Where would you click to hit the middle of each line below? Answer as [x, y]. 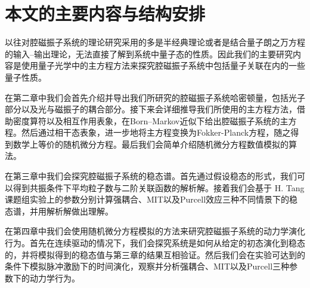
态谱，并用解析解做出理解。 [59, 211]
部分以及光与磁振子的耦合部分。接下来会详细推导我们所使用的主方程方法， [151, 109]
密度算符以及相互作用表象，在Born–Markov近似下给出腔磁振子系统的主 [151, 120]
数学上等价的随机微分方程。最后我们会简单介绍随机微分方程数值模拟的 [151, 144]
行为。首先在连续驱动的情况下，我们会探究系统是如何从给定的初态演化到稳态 [155, 243]
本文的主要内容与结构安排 [105, 13]
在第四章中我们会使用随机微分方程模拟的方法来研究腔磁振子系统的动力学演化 [155, 231]
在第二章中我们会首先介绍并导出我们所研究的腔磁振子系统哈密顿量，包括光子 [155, 97]
